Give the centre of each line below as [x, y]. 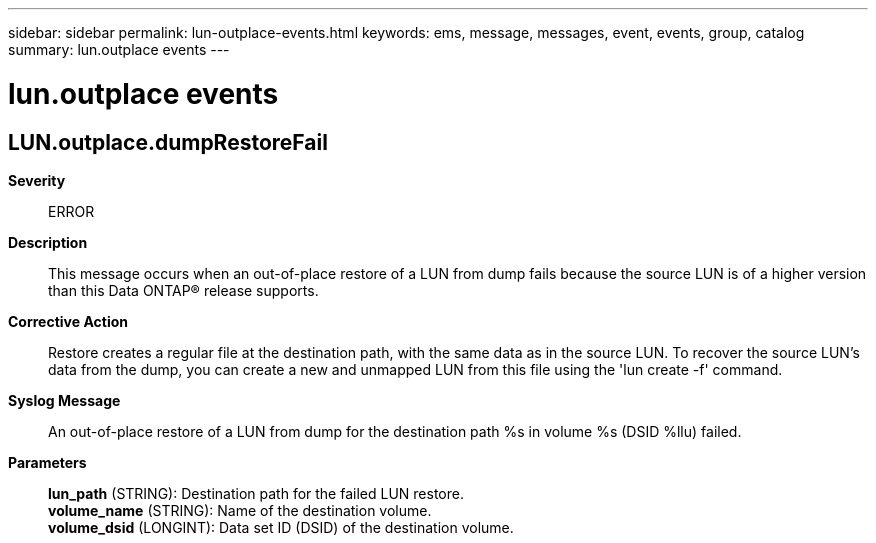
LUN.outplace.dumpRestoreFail [168, 142]
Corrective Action [68, 321]
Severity [37, 180]
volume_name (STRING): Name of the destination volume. [240, 510]
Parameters [47, 462]
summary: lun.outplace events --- [119, 49]
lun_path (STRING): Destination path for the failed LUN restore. [256, 493]
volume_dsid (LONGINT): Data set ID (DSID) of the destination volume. [281, 527]
